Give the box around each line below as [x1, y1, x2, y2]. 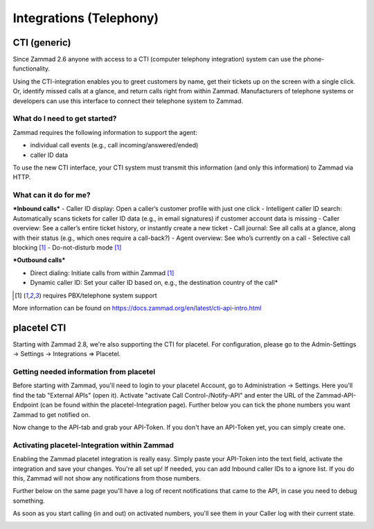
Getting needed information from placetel [12, 367, 156, 377]
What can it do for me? [12, 190, 91, 200]
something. [12, 496, 45, 505]
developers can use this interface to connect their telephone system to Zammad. [12, 97, 244, 105]
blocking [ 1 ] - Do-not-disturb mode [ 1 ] [12, 243, 122, 252]
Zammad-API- [316, 391, 357, 399]
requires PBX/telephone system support [42, 291, 157, 299]
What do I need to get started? [12, 114, 117, 124]
